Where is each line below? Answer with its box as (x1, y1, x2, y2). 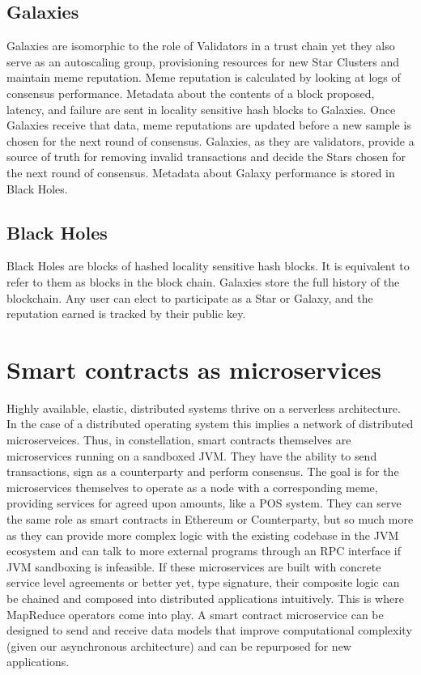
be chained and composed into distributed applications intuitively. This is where (6, 589, 404, 606)
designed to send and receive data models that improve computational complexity (6, 622, 412, 639)
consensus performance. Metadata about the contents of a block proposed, (6, 84, 375, 101)
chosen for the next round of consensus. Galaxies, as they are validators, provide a (6, 132, 415, 149)
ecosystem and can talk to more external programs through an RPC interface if (6, 542, 401, 559)
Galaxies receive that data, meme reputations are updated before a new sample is (6, 117, 411, 134)
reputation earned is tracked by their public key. (6, 305, 246, 322)
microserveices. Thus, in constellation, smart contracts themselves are (6, 431, 351, 448)
